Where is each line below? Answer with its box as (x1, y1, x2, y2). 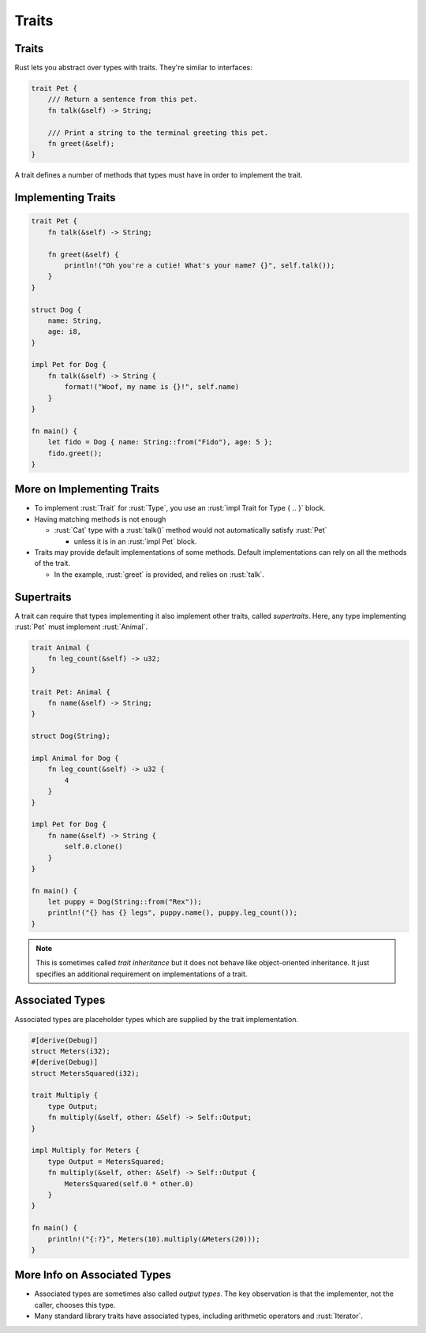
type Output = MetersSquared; (47, 1157, 165, 1166)
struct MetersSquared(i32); (31, 1069, 140, 1077)
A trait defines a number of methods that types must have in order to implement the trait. (14, 170, 303, 180)
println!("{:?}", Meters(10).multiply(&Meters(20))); (47, 1234, 260, 1243)
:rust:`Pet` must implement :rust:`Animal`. (14, 622, 148, 631)
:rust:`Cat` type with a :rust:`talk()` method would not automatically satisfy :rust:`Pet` (54, 526, 327, 535)
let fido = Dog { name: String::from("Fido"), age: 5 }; (47, 438, 273, 447)
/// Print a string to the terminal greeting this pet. (47, 128, 269, 137)
